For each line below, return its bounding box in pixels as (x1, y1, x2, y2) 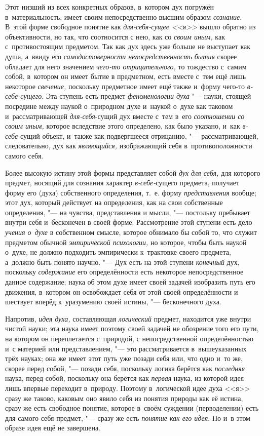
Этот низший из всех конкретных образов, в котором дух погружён (5, 2, 214, 12)
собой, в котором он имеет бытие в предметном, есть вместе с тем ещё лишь (5, 71, 246, 82)
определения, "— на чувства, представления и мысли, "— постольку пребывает (5, 207, 250, 217)
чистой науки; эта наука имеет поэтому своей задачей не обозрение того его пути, (5, 323, 259, 334)
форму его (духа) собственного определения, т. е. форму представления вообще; (5, 187, 256, 197)
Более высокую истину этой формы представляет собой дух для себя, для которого (5, 167, 260, 178)
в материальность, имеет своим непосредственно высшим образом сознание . (5, 11, 242, 22)
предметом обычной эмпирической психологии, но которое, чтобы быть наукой (5, 236, 247, 247)
